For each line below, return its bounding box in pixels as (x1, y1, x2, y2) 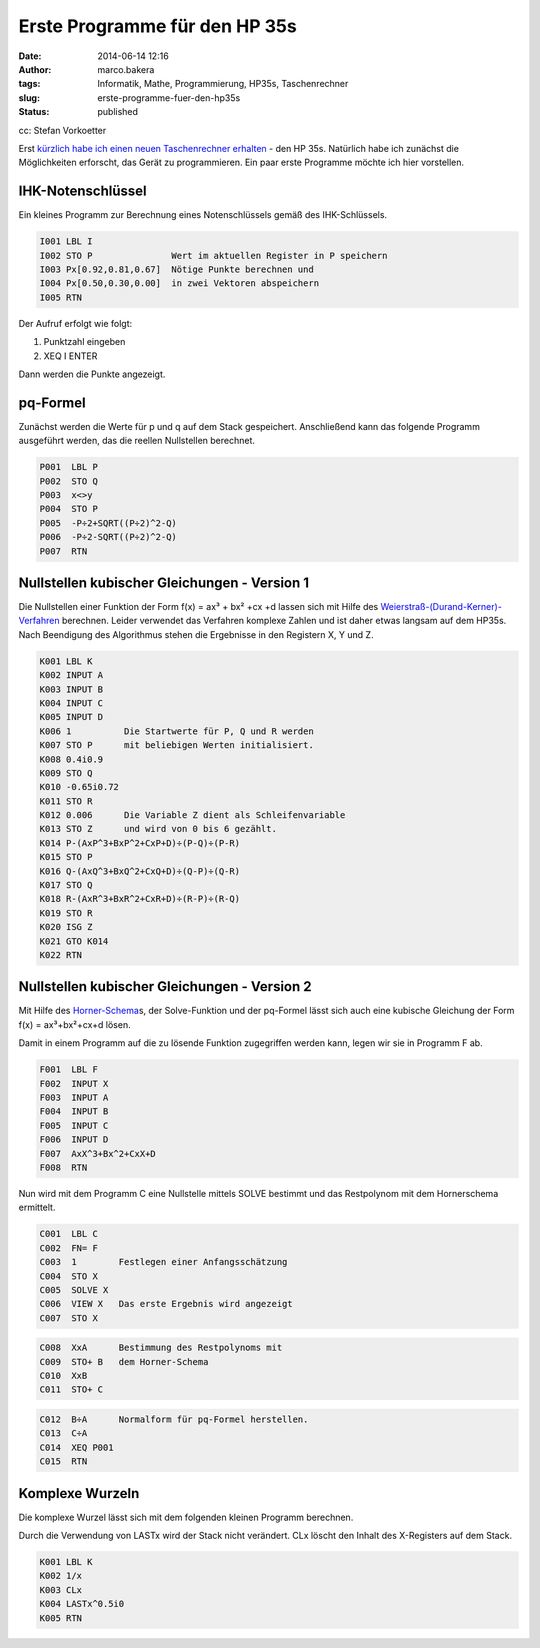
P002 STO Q (39, 475, 99, 487)
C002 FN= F (39, 1242, 99, 1254)
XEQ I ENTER (43, 350, 98, 362)
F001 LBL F (39, 1064, 99, 1075)
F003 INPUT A (39, 1092, 109, 1104)
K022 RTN (39, 949, 83, 960)
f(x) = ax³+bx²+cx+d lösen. (18, 1018, 131, 1030)
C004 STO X (39, 1270, 99, 1282)
